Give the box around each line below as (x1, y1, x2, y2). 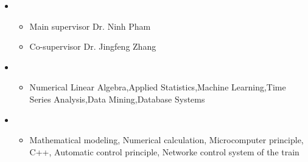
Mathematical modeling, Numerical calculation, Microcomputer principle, (29, 133, 304, 146)
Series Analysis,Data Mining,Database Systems (29, 92, 205, 105)
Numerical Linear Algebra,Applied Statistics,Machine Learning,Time (29, 81, 286, 93)
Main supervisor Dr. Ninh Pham (29, 19, 151, 32)
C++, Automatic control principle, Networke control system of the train (29, 145, 299, 158)
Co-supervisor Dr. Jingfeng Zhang (29, 40, 156, 53)
